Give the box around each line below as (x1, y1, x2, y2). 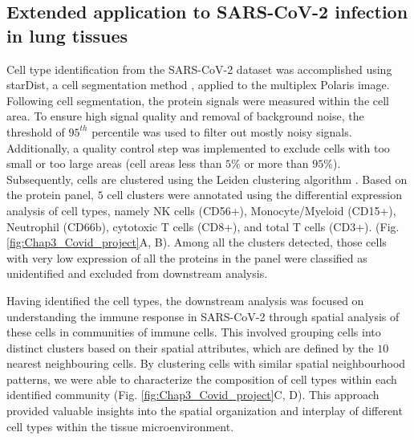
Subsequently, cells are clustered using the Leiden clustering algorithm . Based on (6, 170, 408, 187)
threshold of (6, 123, 65, 140)
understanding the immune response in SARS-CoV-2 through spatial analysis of (6, 308, 400, 324)
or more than (244, 155, 309, 172)
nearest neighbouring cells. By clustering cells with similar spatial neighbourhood (6, 355, 406, 372)
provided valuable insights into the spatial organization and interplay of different (6, 402, 403, 419)
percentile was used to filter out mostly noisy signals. (91, 123, 352, 140)
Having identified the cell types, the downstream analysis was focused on (6, 291, 364, 308)
